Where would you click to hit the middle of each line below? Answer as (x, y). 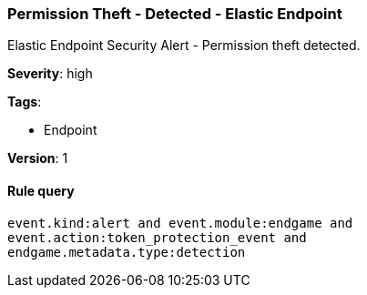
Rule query (41, 190)
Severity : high (50, 74)
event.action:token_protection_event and (157, 237)
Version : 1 (38, 158)
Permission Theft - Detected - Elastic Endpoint (175, 14)
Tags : (25, 102)
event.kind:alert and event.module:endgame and (180, 223)
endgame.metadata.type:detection (127, 252)
